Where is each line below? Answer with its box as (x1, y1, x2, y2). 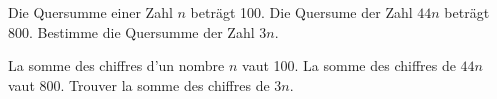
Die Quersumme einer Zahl (8, 2, 173, 22)
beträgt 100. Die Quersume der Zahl (190, 2, 413, 22)
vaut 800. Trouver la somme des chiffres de (8, 74, 270, 95)
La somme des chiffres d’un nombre (8, 55, 225, 76)
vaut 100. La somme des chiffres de (242, 55, 456, 76)
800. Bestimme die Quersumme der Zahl (8, 21, 255, 42)
